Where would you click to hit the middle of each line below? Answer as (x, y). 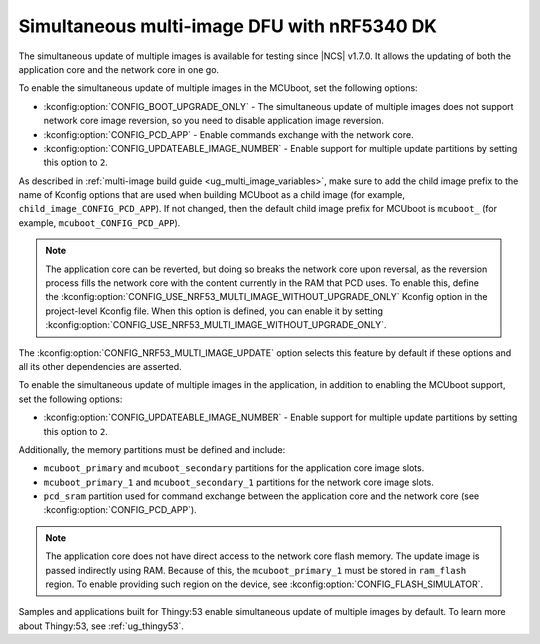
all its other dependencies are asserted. (100, 366)
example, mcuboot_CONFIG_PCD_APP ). (99, 222)
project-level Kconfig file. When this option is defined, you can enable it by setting (214, 311)
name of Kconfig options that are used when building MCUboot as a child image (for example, (211, 195)
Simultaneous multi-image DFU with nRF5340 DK (228, 26)
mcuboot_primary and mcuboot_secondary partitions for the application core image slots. (234, 468)
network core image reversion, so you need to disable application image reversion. (214, 121)
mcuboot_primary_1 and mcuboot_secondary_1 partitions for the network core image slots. (239, 482)
